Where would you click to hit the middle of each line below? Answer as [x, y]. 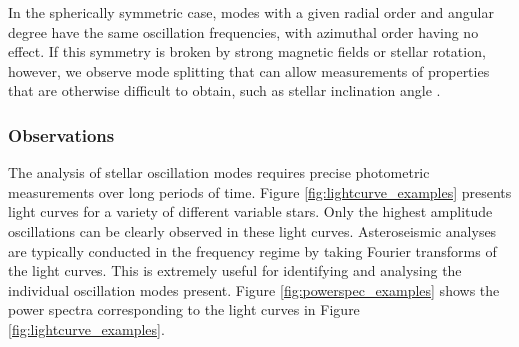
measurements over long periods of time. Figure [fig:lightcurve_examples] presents [260, 191]
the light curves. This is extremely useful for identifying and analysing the [235, 270]
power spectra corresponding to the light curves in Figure [184, 309]
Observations [61, 134]
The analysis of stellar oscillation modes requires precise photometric [219, 172]
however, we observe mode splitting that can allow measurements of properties [249, 70]
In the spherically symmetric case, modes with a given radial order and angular [251, 12]
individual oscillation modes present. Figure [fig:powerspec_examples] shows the [254, 289]
